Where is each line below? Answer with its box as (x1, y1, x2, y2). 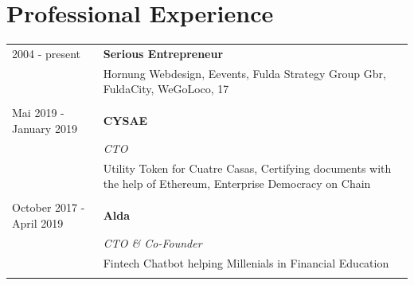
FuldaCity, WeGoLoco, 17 (103, 80, 229, 97)
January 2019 (12, 120, 77, 136)
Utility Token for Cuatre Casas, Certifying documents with (103, 159, 392, 176)
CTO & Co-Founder (103, 234, 202, 251)
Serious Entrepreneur (103, 45, 224, 61)
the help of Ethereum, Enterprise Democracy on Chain (103, 175, 371, 192)
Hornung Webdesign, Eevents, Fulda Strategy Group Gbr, (103, 64, 386, 81)
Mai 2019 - (12, 104, 64, 121)
